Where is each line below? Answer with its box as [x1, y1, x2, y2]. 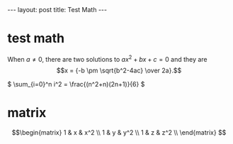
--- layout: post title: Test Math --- [7, 6, 108, 13]
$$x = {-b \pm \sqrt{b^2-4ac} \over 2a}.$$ [56, 66, 182, 74]
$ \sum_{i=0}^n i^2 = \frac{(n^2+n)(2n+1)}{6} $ [7, 79, 145, 88]
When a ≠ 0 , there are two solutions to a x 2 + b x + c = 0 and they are [7, 53, 208, 63]
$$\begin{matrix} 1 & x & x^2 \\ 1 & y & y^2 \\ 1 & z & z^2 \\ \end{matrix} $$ [11, 128, 227, 136]
